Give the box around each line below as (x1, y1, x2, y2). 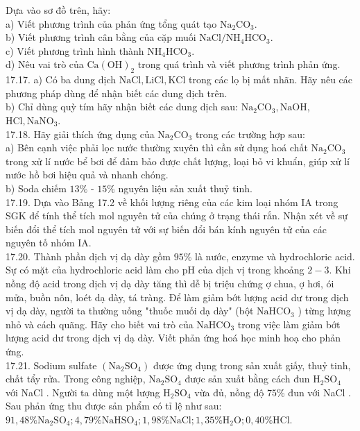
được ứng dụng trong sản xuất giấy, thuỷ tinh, (153, 357, 351, 372)
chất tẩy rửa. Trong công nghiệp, (6, 371, 146, 386)
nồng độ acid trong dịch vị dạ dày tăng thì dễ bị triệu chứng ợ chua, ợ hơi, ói (6, 276, 334, 291)
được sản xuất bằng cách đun (185, 371, 310, 386)
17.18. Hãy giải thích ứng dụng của (6, 126, 155, 141)
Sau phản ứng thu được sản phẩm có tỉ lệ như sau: (6, 398, 222, 413)
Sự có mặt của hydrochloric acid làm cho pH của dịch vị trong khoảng (6, 262, 305, 277)
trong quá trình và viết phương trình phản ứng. (137, 57, 341, 71)
